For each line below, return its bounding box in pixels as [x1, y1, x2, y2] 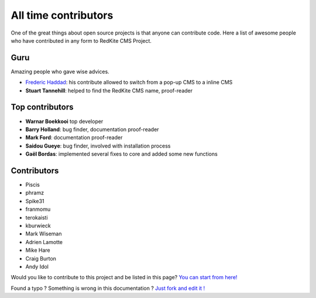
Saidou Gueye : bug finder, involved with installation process [25, 142, 171, 149]
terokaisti [25, 214, 48, 221]
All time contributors [11, 9, 114, 22]
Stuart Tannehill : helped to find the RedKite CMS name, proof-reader [25, 87, 193, 94]
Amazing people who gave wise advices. [11, 68, 109, 75]
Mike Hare [25, 246, 50, 254]
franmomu [25, 205, 51, 213]
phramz [25, 189, 44, 196]
